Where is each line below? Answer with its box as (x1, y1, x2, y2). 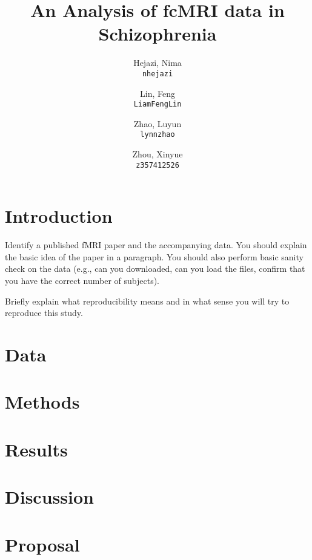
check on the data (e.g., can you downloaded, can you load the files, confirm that (5, 262, 305, 275)
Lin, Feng (140, 87, 175, 99)
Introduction (5, 203, 113, 228)
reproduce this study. (5, 306, 83, 319)
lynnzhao (140, 130, 175, 139)
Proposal (5, 532, 80, 556)
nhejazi (142, 69, 173, 78)
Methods (5, 389, 80, 414)
